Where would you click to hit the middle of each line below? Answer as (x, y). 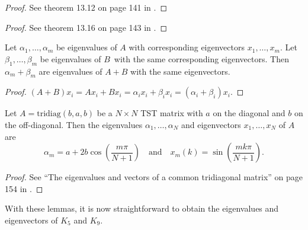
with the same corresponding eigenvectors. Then (201, 58)
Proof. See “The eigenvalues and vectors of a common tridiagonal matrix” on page (154, 177)
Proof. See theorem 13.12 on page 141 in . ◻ (86, 7)
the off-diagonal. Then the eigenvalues (74, 124)
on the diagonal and (249, 113)
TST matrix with (172, 113)
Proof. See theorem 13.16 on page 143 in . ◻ (86, 27)
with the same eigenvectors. (180, 71)
